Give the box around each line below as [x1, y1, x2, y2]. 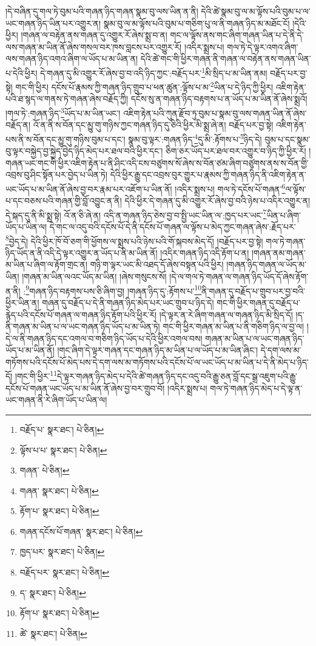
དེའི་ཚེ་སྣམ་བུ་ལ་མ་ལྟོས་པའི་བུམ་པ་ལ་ [201, 5, 311, 17]
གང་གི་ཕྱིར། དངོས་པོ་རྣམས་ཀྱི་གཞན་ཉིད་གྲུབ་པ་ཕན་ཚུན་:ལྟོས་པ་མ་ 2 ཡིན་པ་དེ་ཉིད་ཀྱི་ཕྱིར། [15, 79, 274, 93]
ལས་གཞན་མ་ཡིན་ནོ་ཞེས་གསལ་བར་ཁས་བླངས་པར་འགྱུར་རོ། [5, 40, 182, 53]
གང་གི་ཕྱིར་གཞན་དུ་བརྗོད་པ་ [217, 296, 300, 308]
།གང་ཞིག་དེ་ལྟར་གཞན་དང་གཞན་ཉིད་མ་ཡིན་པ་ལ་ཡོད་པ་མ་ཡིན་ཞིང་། [57, 344, 258, 356]
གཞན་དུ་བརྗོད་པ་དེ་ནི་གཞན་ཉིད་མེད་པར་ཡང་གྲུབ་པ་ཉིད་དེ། [42, 296, 214, 308]
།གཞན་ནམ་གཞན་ [251, 246, 306, 259]
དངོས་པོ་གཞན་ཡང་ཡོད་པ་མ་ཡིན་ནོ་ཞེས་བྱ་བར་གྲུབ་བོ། [5, 381, 165, 394]
